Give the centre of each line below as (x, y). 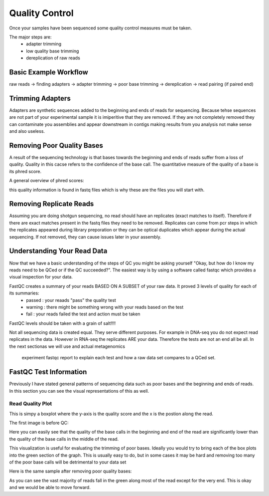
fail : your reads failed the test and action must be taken (83, 314)
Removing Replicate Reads (52, 204)
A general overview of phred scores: (47, 181)
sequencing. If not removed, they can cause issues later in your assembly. (85, 237)
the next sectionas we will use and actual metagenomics (67, 346)
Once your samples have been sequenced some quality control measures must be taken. (101, 28)
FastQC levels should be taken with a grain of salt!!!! (63, 323)
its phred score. (25, 171)
